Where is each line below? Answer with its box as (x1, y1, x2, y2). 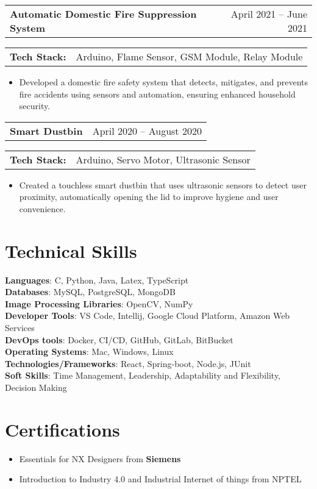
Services (5, 321, 35, 334)
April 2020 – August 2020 (92, 123, 202, 138)
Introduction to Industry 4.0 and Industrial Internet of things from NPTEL (19, 473, 302, 485)
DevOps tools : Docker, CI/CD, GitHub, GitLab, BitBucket (5, 333, 233, 346)
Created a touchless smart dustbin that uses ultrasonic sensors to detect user (19, 178, 307, 191)
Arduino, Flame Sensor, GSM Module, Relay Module (76, 49, 303, 63)
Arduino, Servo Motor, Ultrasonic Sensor (76, 152, 251, 166)
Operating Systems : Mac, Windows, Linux (5, 345, 174, 358)
